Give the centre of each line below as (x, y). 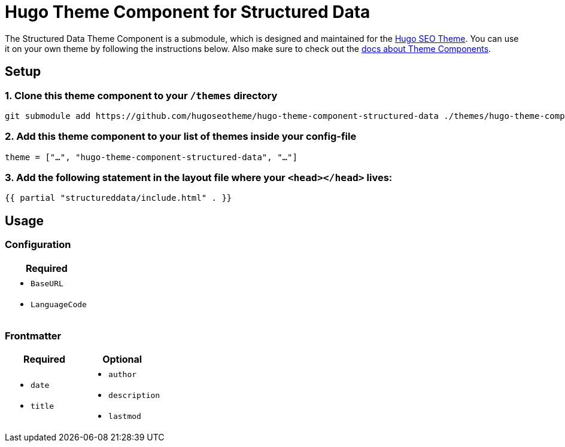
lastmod (125, 417)
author (123, 375)
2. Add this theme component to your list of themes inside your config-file (181, 137)
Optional (122, 359)
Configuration (38, 245)
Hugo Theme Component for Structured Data (188, 12)
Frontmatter (33, 336)
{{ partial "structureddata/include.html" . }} (119, 198)
